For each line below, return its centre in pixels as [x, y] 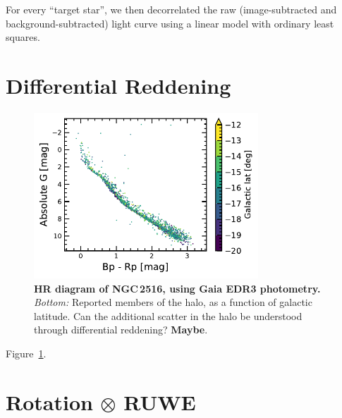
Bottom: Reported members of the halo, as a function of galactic [173, 302]
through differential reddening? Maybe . [121, 330]
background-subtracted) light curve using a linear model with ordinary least [170, 23]
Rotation [49, 401]
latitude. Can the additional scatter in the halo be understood [168, 315]
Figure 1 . [26, 353]
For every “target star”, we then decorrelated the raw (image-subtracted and [171, 9]
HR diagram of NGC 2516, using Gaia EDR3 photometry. [177, 288]
